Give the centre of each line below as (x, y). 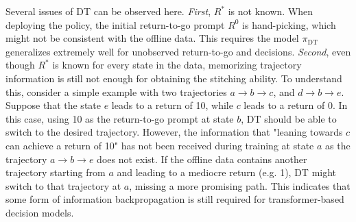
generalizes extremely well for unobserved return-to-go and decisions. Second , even (178, 51)
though (20, 65)
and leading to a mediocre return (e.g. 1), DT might (227, 172)
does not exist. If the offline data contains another (202, 159)
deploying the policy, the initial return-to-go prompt (115, 24)
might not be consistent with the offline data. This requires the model (152, 38)
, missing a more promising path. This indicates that (240, 185)
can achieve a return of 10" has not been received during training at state (160, 145)
